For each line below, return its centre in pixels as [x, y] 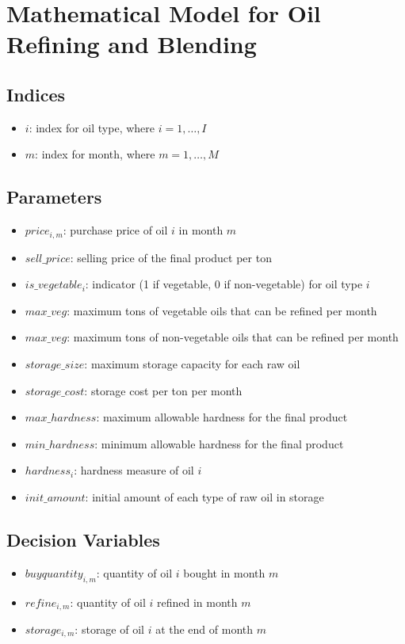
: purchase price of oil [115, 230]
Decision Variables [83, 539]
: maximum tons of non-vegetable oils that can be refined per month [233, 337]
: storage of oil [109, 629]
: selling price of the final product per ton [171, 257]
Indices [36, 94]
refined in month [197, 602]
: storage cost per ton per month [163, 390]
